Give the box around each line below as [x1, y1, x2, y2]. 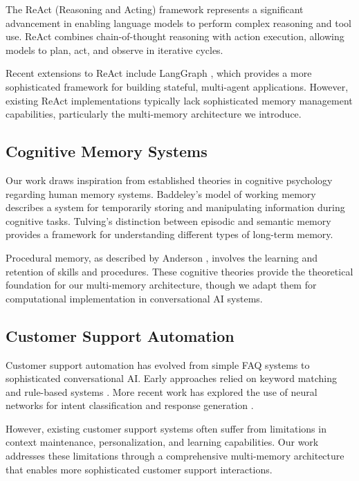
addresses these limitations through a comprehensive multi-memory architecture [6, 448, 344, 463]
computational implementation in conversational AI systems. [6, 291, 263, 305]
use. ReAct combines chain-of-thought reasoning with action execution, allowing [6, 29, 344, 44]
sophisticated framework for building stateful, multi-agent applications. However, [6, 79, 349, 93]
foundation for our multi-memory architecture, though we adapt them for [6, 278, 317, 292]
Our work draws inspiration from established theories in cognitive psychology [6, 172, 333, 187]
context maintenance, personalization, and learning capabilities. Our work [6, 435, 319, 449]
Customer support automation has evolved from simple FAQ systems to [6, 357, 310, 372]
